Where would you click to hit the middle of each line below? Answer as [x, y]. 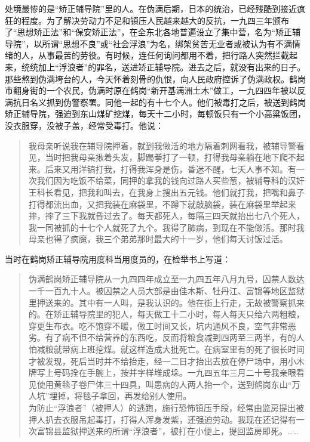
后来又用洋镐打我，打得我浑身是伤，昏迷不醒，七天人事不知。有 [171, 169]
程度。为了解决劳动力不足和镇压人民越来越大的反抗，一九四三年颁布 [155, 20]
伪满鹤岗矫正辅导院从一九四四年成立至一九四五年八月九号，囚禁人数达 [166, 279]
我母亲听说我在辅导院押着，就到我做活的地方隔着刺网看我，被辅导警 [162, 145]
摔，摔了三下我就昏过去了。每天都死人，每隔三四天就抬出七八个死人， [166, 216]
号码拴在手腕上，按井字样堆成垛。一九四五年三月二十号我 [166, 373]
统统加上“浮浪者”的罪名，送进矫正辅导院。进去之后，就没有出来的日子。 [163, 67]
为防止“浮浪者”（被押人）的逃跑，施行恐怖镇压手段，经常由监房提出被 [166, 407]
